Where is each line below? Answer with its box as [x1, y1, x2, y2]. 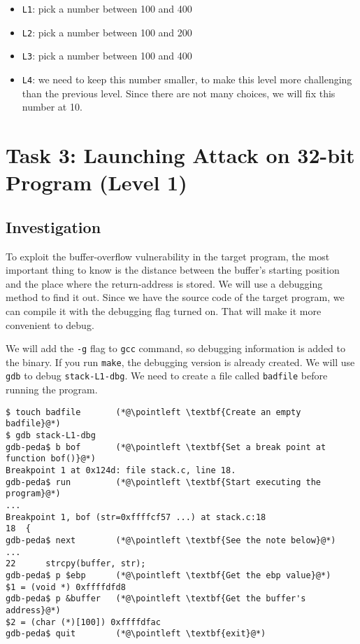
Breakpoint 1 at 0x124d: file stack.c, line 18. [6, 465, 236, 475]
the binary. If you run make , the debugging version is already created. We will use [6, 354, 355, 369]
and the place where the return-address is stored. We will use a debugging [6, 276, 323, 290]
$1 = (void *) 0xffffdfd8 [6, 582, 126, 592]
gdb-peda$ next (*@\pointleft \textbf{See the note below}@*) [6, 535, 336, 545]
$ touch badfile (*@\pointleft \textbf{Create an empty [6, 407, 301, 417]
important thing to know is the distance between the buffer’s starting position [6, 262, 340, 277]
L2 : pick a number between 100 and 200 [22, 24, 192, 39]
